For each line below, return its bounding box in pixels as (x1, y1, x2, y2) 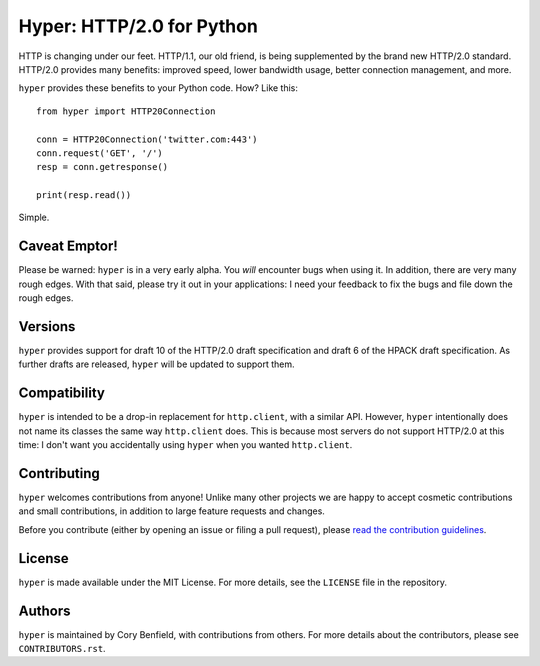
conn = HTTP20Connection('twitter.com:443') (36, 133, 259, 145)
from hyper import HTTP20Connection (36, 105, 216, 117)
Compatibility (18, 385, 105, 402)
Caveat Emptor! (18, 238, 119, 255)
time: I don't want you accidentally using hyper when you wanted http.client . (18, 439, 353, 451)
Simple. (18, 211, 50, 224)
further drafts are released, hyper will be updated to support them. (18, 358, 295, 370)
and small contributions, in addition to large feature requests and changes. (18, 505, 325, 517)
